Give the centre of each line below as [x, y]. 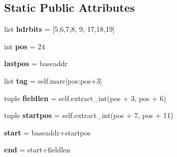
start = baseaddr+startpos [47, 132]
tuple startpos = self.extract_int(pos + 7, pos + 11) [89, 115]
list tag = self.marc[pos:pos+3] [53, 80]
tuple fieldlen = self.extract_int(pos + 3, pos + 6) [85, 98]
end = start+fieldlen [37, 150]
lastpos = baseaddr [36, 63]
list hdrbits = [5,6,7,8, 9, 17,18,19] [60, 29]
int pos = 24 [25, 46]
